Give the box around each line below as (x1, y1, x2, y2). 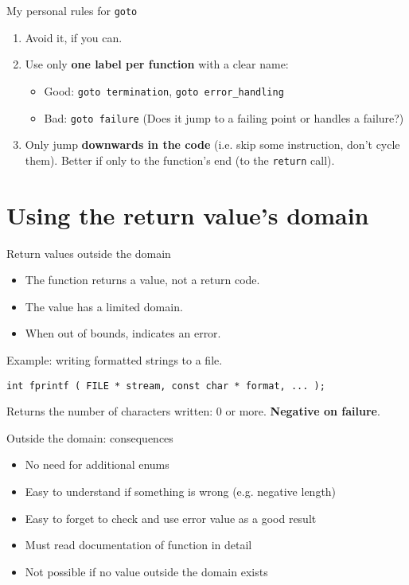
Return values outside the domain (6, 244, 171, 261)
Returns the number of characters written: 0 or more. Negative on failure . (6, 403, 380, 419)
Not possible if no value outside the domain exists (25, 563, 268, 579)
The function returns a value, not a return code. (25, 271, 260, 288)
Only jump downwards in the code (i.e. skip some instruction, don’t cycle (25, 136, 400, 153)
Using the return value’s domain (6, 198, 369, 231)
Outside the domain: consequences (6, 429, 173, 446)
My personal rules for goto (6, 2, 138, 18)
